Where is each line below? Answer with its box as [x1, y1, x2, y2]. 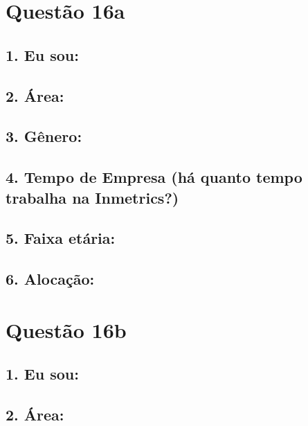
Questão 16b [6, 315, 127, 344]
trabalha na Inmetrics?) [6, 186, 179, 208]
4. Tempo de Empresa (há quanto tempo [6, 166, 302, 188]
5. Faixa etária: [6, 227, 116, 249]
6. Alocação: [6, 268, 95, 290]
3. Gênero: [6, 125, 82, 147]
